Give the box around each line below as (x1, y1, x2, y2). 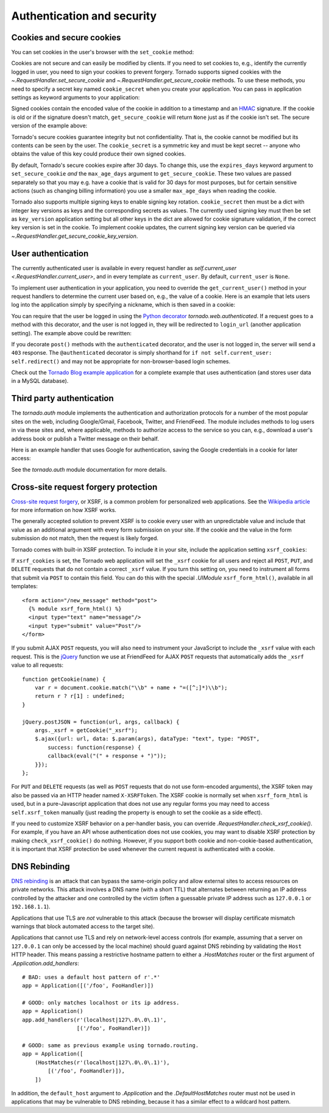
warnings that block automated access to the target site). (11, 922, 155, 930)
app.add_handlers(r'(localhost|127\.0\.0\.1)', (22, 1016, 167, 1023)
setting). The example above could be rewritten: (11, 329, 132, 336)
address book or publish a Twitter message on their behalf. (11, 435, 160, 442)
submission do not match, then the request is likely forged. (11, 535, 158, 542)
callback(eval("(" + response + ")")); (48, 753, 167, 759)
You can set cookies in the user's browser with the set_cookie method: (11, 49, 194, 56)
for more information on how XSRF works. (11, 507, 117, 514)
